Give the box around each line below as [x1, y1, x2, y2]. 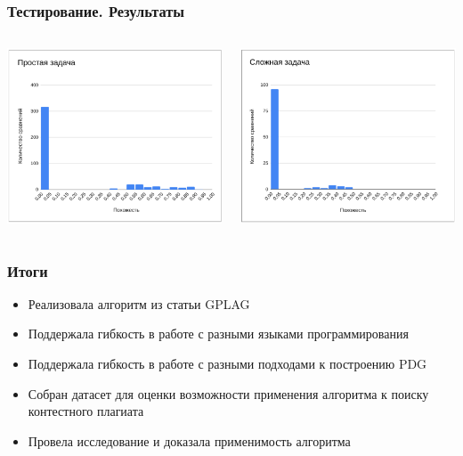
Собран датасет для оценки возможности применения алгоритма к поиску [28, 384, 429, 403]
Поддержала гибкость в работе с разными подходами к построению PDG [28, 354, 427, 373]
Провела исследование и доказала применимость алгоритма [28, 431, 351, 450]
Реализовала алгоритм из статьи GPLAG [28, 294, 250, 313]
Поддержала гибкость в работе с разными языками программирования [28, 324, 409, 343]
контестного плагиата [28, 402, 144, 420]
